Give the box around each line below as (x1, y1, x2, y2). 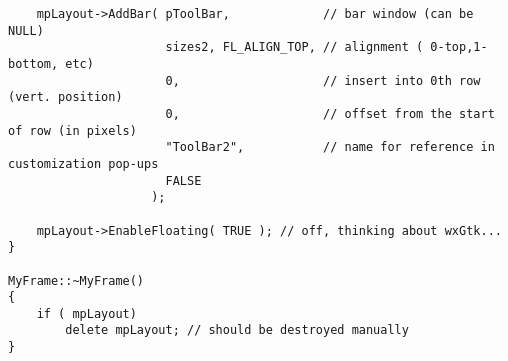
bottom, (8, 56, 59, 71)
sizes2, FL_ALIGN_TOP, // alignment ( (165, 40, 424, 55)
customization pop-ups (8, 156, 159, 171)
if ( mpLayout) (36, 306, 137, 321)
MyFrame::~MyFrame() (8, 273, 145, 288)
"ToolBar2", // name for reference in (165, 140, 495, 155)
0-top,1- (430, 40, 488, 55)
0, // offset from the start (165, 106, 495, 121)
